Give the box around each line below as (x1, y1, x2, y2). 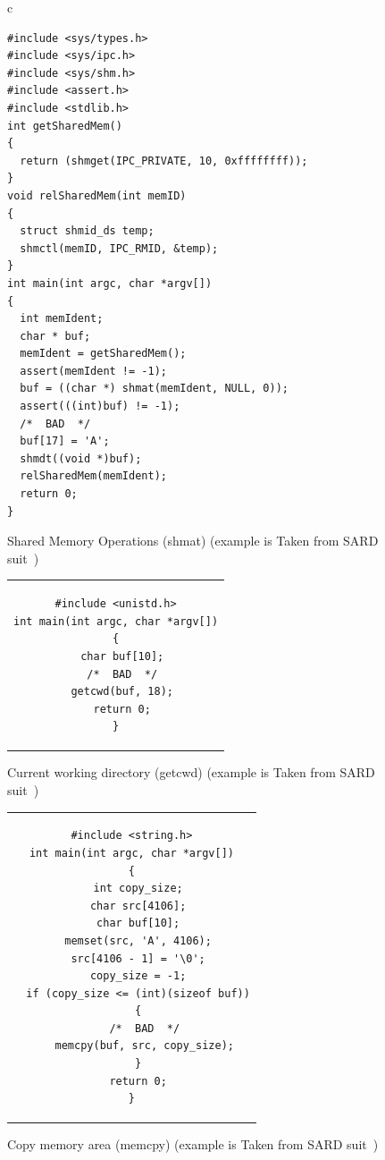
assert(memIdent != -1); (20, 364, 167, 377)
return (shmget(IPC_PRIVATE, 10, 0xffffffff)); (20, 154, 308, 167)
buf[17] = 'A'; (20, 435, 110, 448)
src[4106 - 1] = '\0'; (71, 952, 205, 965)
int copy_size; (93, 882, 183, 895)
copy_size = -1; (89, 969, 187, 983)
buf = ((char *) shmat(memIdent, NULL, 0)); (20, 382, 289, 395)
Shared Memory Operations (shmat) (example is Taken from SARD (7, 531, 379, 550)
